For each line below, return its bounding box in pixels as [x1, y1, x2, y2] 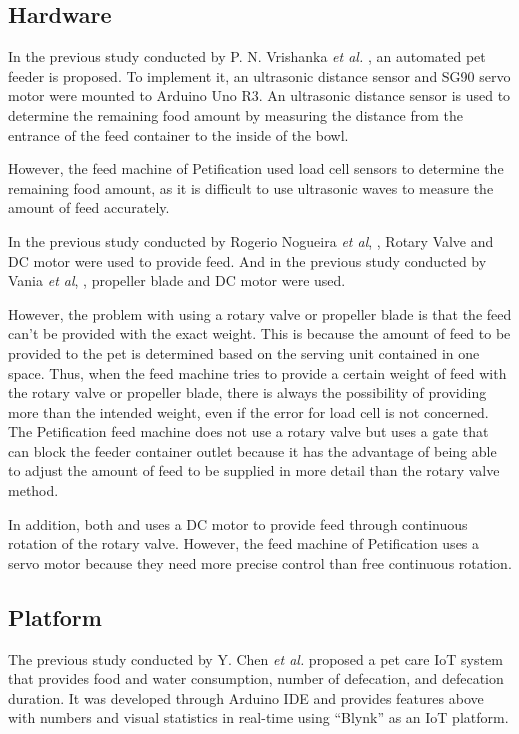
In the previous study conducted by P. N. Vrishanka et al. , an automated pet [8, 46, 486, 67]
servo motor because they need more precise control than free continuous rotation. [8, 552, 512, 573]
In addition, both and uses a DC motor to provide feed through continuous [8, 513, 468, 534]
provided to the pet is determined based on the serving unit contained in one [8, 342, 480, 363]
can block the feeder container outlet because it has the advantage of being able [8, 440, 497, 461]
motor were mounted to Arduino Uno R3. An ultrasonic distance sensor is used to [8, 85, 511, 106]
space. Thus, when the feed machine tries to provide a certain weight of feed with [8, 362, 507, 383]
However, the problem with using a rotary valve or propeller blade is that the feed [8, 303, 512, 324]
